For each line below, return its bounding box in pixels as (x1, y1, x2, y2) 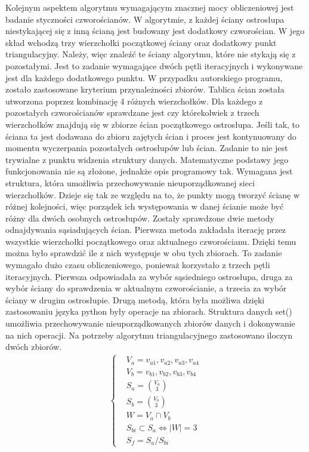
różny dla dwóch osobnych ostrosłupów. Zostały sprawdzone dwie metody (5, 211, 274, 224)
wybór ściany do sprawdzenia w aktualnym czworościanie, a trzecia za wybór (5, 282, 287, 294)
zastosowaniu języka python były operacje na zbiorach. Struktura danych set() (5, 305, 292, 318)
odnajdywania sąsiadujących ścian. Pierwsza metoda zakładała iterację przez (5, 223, 286, 236)
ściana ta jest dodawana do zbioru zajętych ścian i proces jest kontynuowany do (5, 130, 296, 142)
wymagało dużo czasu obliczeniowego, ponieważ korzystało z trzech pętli (5, 259, 270, 271)
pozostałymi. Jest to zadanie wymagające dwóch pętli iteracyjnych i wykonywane (5, 59, 303, 72)
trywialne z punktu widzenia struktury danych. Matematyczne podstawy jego (5, 153, 289, 165)
